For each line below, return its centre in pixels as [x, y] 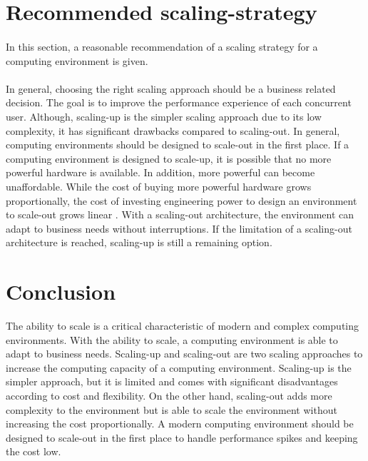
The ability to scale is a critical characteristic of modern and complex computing [183, 325]
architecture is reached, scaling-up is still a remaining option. [139, 242]
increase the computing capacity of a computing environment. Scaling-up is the [179, 367]
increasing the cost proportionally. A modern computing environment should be [180, 424]
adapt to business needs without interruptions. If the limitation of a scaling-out [179, 228]
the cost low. [34, 451]
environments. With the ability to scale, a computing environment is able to [172, 339]
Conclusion [61, 292]
